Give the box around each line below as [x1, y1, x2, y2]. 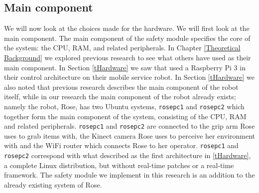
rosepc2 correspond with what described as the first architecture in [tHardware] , [4, 150, 251, 161]
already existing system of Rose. [4, 179, 102, 190]
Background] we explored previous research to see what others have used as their [4, 52, 251, 62]
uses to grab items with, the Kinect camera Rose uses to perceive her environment [4, 130, 255, 141]
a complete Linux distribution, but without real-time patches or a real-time [4, 160, 234, 170]
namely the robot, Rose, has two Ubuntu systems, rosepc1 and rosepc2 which [4, 101, 245, 111]
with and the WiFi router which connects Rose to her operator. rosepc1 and [4, 140, 239, 151]
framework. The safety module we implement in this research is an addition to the [4, 170, 255, 180]
